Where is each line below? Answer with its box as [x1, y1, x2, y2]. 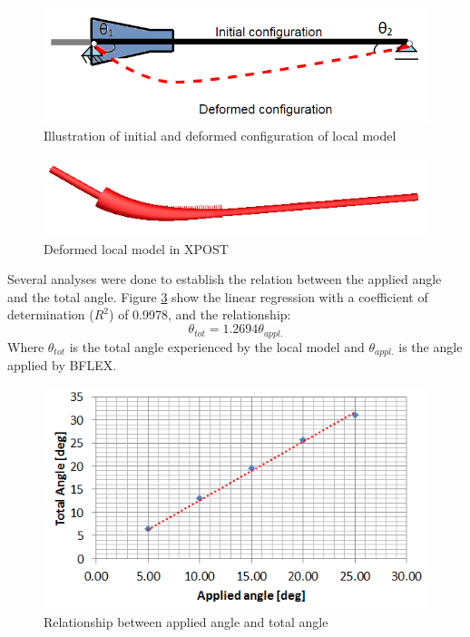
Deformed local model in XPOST [44, 239, 229, 258]
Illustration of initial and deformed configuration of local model [44, 125, 397, 144]
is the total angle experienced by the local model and [69, 337, 365, 356]
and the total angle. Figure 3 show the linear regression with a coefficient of [7, 287, 428, 306]
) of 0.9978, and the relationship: [109, 305, 291, 324]
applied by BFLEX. [7, 355, 117, 374]
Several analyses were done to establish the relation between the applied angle [7, 269, 442, 289]
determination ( [7, 305, 94, 324]
